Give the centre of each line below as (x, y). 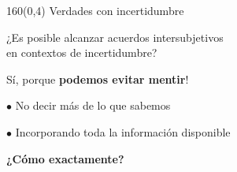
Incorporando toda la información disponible (123, 131)
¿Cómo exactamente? (65, 158)
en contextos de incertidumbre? (82, 52)
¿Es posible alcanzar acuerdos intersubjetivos (115, 37)
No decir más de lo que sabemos (93, 105)
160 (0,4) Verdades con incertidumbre (95, 10)
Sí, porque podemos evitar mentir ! (98, 79)
